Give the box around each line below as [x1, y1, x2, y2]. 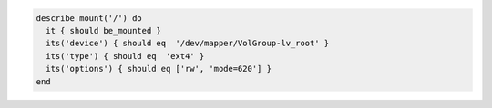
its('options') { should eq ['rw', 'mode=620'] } [46, 64, 272, 74]
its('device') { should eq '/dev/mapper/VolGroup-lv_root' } [46, 38, 330, 49]
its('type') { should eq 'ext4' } [46, 51, 205, 61]
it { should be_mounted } [46, 25, 161, 35]
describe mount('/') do [36, 13, 143, 23]
